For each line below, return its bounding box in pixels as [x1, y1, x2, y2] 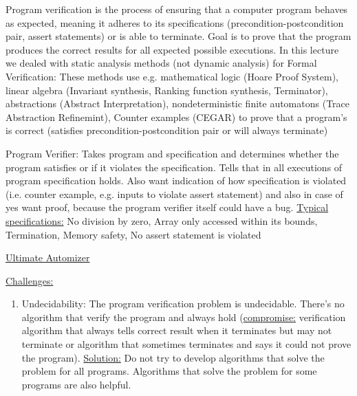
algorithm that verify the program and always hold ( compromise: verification [21, 309, 346, 324]
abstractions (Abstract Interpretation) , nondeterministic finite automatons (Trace [6, 96, 349, 111]
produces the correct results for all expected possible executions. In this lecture [6, 42, 339, 56]
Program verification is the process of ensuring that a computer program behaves [6, 2, 348, 16]
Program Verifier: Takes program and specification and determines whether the [6, 146, 339, 160]
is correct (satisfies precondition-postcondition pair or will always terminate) [6, 123, 328, 137]
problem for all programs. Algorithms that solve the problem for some [21, 364, 317, 378]
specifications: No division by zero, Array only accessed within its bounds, [6, 213, 318, 228]
